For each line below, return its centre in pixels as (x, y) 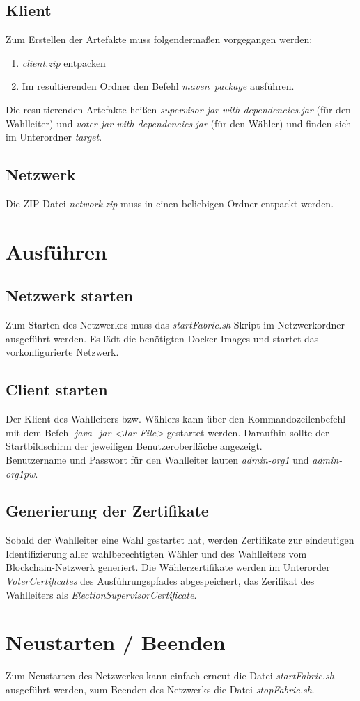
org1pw (21, 473)
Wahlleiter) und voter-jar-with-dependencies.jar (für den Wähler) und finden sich (179, 123)
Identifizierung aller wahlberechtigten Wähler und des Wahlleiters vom (156, 553)
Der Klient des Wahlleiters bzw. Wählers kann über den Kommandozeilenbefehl (176, 419)
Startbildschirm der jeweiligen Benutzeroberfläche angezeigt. (134, 446)
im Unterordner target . (54, 137)
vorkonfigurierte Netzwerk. (62, 352)
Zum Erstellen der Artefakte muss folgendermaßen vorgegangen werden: (159, 39)
